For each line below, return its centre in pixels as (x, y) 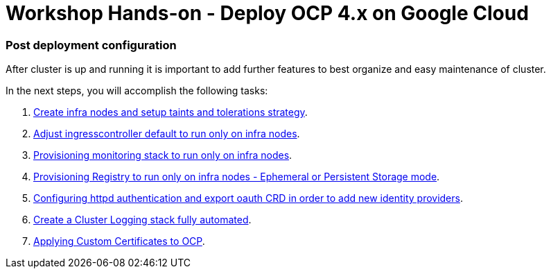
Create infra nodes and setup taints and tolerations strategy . (170, 112)
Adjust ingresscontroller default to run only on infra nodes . (167, 134)
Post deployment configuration (91, 45)
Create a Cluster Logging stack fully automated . (142, 220)
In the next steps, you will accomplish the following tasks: (137, 91)
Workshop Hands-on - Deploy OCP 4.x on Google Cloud (267, 13)
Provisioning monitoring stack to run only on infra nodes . (163, 155)
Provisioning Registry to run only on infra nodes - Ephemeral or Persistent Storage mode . (237, 177)
